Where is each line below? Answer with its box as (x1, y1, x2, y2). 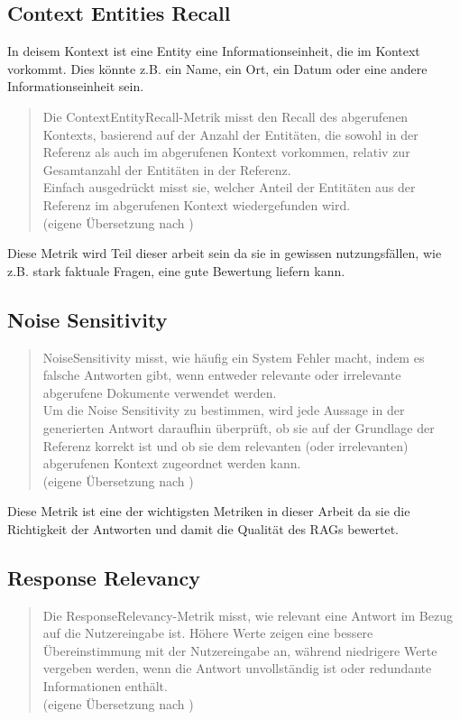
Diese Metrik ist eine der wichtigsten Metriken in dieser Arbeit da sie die (7, 502, 410, 521)
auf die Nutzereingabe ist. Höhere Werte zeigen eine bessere (42, 623, 373, 642)
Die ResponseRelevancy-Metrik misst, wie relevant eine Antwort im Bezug (42, 605, 453, 624)
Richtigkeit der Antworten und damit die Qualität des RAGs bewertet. (7, 519, 399, 538)
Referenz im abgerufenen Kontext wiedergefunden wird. (42, 195, 351, 214)
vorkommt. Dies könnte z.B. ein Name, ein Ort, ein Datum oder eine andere (7, 59, 428, 78)
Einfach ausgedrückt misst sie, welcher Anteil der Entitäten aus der (42, 178, 416, 197)
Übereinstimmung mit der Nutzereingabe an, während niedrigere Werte (42, 641, 437, 660)
